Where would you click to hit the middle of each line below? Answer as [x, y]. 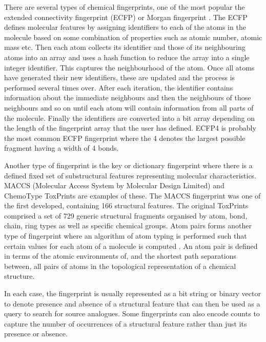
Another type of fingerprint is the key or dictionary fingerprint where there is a [128, 165]
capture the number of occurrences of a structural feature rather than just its [126, 323]
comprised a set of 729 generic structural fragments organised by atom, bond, [126, 215]
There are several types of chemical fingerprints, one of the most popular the [125, 7]
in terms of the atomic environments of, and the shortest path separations [120, 256]
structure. [19, 276]
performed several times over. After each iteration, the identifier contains [119, 87]
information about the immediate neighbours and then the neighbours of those [128, 97]
